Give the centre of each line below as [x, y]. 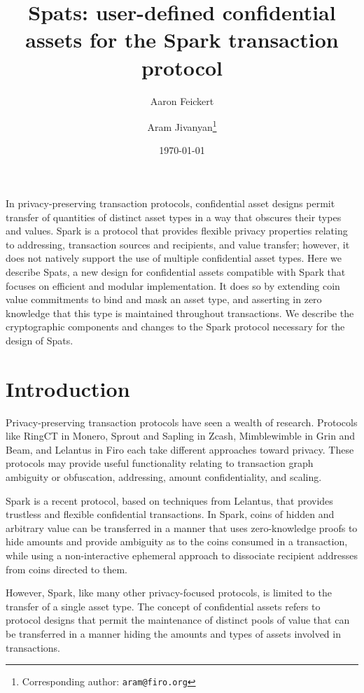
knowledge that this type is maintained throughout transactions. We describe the [180, 313]
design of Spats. [40, 340]
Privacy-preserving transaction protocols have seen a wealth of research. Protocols [182, 422]
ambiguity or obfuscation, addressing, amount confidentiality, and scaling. [164, 476]
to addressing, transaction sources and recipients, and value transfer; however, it [178, 244]
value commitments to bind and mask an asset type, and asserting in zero [164, 299]
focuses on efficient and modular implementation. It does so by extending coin [173, 285]
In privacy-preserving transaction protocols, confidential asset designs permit [170, 203]
